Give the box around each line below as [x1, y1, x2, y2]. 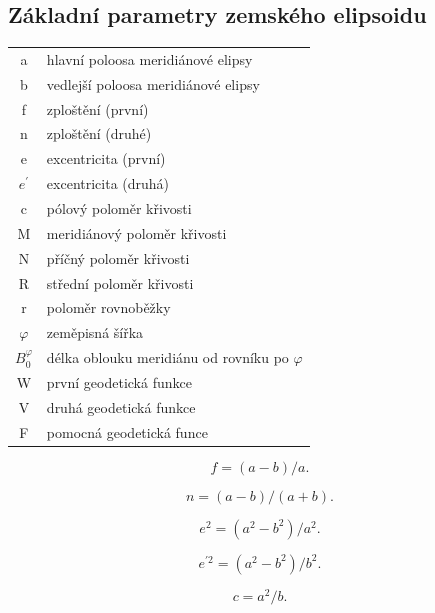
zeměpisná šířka [46, 322, 144, 343]
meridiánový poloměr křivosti [46, 222, 227, 243]
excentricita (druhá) [46, 173, 170, 194]
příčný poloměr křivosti [46, 247, 190, 268]
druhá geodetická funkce [46, 396, 196, 417]
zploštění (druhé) [46, 123, 152, 144]
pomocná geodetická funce [46, 421, 208, 442]
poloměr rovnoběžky [46, 297, 171, 318]
